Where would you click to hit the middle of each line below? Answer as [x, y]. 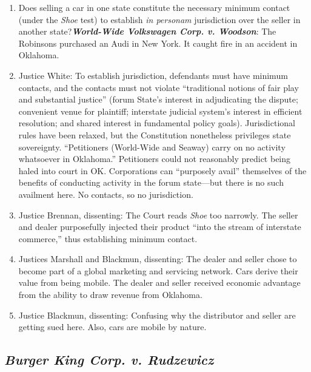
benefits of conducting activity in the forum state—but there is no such [151, 182]
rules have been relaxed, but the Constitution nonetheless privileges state [155, 134]
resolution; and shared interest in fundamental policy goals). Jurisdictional [157, 123]
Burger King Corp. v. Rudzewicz [109, 360]
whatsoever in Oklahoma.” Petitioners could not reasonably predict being [155, 159]
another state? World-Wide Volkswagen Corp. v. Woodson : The [147, 31]
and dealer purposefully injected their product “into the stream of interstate [160, 227]
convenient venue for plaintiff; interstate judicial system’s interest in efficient [160, 111]
